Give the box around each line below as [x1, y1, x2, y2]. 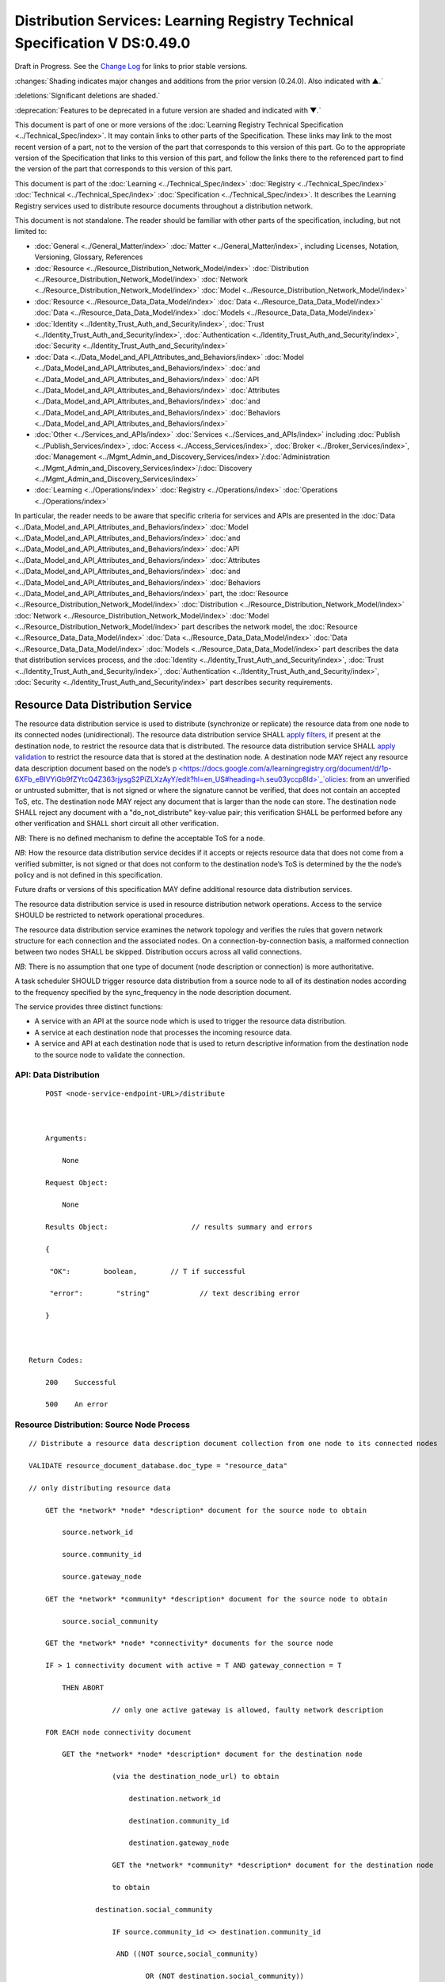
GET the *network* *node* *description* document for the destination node [62, 1750, 363, 1759]
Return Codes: [29, 1356, 83, 1364]
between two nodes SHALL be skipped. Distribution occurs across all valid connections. [14, 947, 302, 957]
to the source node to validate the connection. [34, 1050, 185, 1059]
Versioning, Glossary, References [34, 252, 143, 262]
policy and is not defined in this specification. [14, 870, 162, 880]
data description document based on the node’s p [14, 763, 177, 773]
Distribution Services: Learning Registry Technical [14, 12, 354, 29]
